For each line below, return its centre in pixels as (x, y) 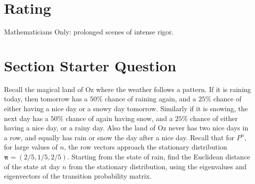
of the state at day (32, 166)
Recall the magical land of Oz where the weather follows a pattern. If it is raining (127, 89)
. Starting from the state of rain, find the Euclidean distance (159, 156)
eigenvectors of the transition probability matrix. (78, 176)
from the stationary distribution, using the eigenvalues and (157, 166)
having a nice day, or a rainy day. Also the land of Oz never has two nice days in (126, 128)
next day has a (26, 118)
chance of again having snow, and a (119, 118)
